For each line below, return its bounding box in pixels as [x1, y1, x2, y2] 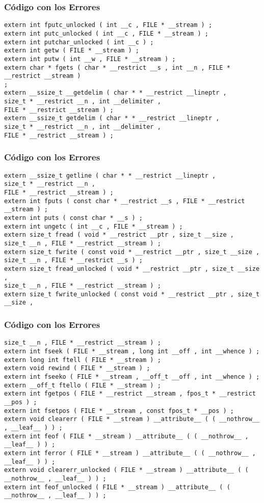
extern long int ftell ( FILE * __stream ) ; [4, 356, 161, 364]
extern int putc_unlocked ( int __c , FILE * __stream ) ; [4, 30, 208, 37]
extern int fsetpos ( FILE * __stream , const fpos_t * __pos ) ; [4, 407, 234, 414]
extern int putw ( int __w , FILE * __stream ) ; [4, 55, 176, 63]
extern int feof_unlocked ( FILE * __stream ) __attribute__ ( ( [4, 483, 230, 491]
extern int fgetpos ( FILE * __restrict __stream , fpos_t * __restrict [4, 390, 256, 398]
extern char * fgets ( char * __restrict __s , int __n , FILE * [4, 64, 230, 71]
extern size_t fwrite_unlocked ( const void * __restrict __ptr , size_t [4, 290, 260, 298]
